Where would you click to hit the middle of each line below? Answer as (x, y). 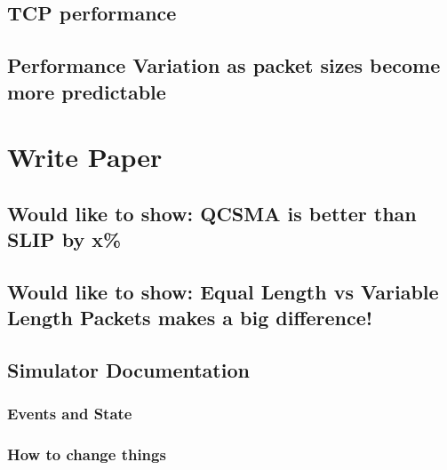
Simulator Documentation (128, 370)
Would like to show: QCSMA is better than (212, 213)
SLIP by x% (64, 239)
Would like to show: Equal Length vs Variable (223, 291)
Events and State (70, 414)
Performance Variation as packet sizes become (224, 65)
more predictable (87, 91)
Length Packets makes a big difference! (190, 318)
